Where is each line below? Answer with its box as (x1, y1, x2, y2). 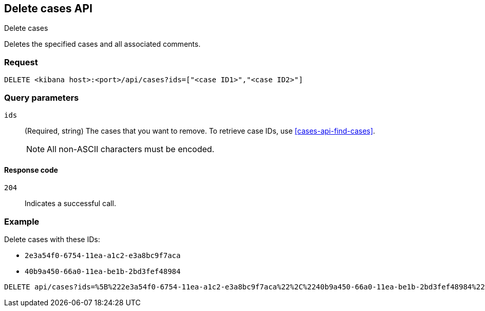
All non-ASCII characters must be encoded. (47, 143, 215, 154)
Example (4, 216, 40, 227)
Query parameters (4, 92, 79, 103)
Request (4, 57, 38, 67)
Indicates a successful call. (25, 199, 116, 208)
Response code (4, 165, 58, 174)
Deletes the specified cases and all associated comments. (4, 40, 201, 49)
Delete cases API (4, 2, 92, 15)
